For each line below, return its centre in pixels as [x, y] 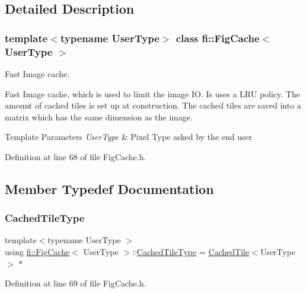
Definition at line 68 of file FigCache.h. [76, 156]
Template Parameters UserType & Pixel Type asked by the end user [129, 137]
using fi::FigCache [37, 252]
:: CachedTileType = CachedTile [191, 252]
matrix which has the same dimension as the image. [99, 117]
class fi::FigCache [218, 38]
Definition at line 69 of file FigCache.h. [76, 283]
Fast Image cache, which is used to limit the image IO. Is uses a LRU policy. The [152, 93]
